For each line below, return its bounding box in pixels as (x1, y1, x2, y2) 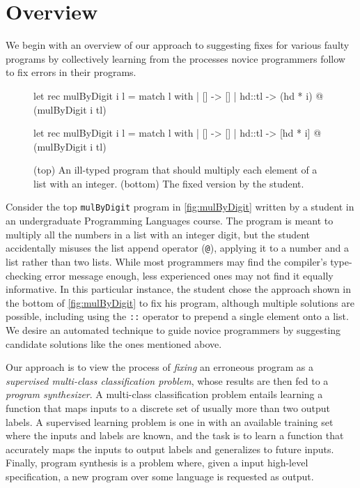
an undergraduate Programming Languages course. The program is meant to (6, 213, 334, 228)
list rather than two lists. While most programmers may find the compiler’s (6, 254, 327, 268)
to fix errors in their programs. (6, 65, 136, 79)
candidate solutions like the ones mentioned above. (6, 336, 222, 351)
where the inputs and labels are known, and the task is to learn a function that (6, 428, 344, 443)
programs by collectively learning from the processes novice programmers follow (6, 51, 345, 66)
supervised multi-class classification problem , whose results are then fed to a (6, 373, 329, 388)
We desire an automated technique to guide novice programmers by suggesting (6, 323, 341, 337)
